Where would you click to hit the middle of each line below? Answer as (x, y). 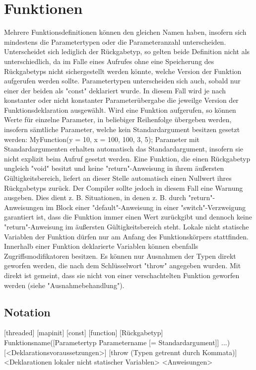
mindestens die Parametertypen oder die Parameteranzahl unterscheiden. (115, 41)
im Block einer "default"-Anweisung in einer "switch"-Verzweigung (146, 207)
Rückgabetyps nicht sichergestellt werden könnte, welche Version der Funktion (123, 71)
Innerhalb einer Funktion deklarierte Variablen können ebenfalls (101, 246)
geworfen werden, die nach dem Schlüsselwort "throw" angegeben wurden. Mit (123, 265)
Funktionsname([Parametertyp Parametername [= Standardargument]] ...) (117, 342)
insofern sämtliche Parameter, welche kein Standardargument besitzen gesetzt (122, 129)
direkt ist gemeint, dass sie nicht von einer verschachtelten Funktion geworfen (122, 275)
